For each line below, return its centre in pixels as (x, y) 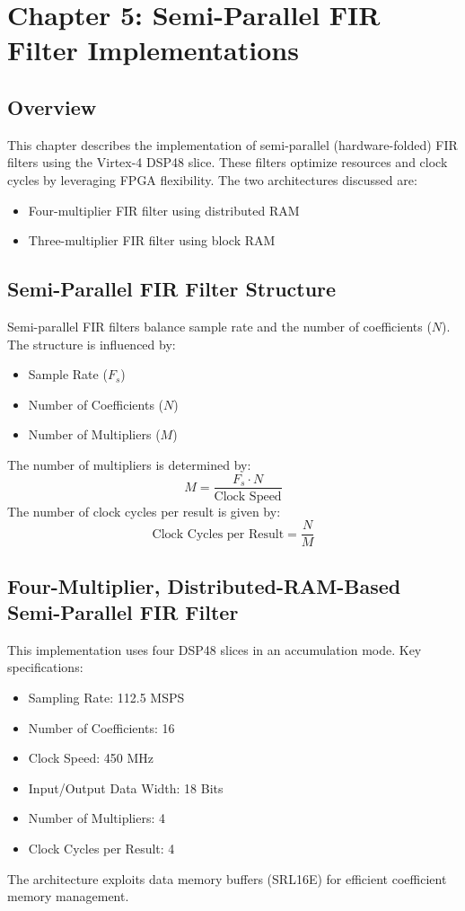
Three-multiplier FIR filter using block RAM (152, 240)
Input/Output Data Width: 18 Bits (126, 787)
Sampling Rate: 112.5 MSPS (106, 697)
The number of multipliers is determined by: (129, 464)
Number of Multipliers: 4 (97, 818)
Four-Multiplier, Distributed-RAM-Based (204, 585)
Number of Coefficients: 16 (101, 727)
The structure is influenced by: (92, 344)
